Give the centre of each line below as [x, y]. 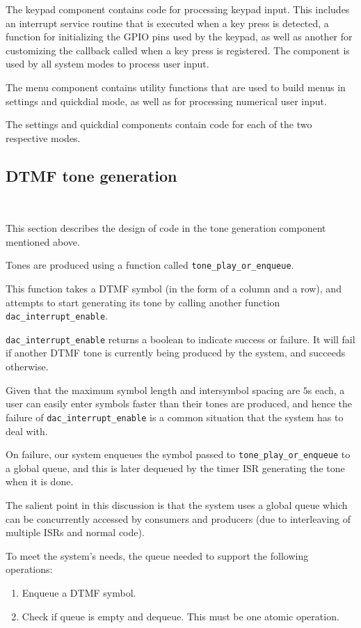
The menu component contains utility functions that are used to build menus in [176, 87]
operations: [29, 569]
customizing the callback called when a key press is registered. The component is [178, 50]
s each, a [326, 390]
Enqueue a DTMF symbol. [79, 592]
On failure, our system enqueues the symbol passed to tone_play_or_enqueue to [178, 454]
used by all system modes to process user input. [107, 64]
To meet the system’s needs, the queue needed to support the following [157, 555]
